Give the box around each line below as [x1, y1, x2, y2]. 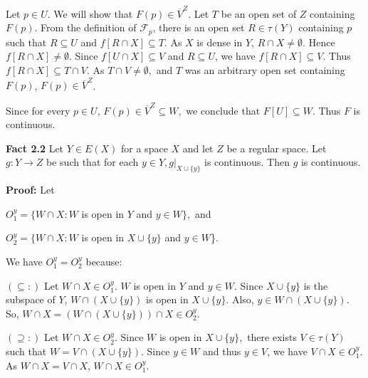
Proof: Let [6, 182, 55, 197]
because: [85, 253, 122, 268]
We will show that [53, 6, 133, 21]
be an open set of [221, 6, 297, 21]
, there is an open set [152, 20, 245, 35]
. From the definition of [34, 20, 137, 35]
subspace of [6, 292, 56, 307]
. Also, [226, 292, 254, 307]
